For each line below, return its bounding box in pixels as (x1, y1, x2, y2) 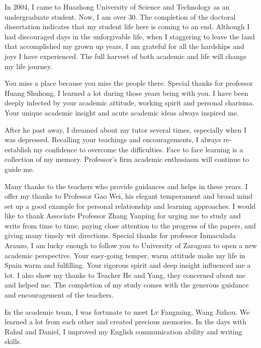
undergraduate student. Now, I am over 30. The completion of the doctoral (5, 11, 236, 22)
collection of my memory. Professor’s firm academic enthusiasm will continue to (5, 154, 249, 164)
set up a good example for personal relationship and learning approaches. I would (5, 200, 256, 211)
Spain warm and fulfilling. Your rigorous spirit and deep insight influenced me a (5, 260, 251, 270)
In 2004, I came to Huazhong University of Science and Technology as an (5, 2, 230, 12)
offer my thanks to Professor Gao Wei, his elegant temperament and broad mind (5, 191, 253, 201)
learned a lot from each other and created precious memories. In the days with (5, 316, 246, 327)
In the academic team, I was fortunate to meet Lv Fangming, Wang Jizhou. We (5, 306, 250, 317)
